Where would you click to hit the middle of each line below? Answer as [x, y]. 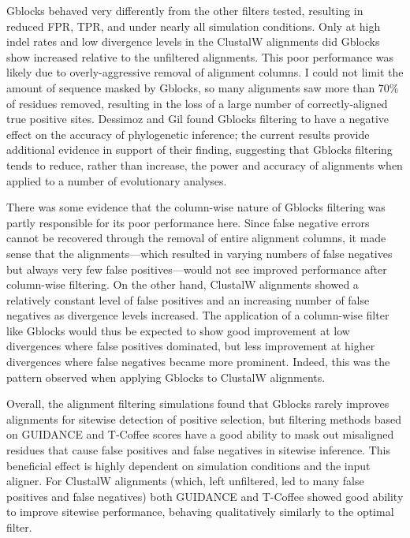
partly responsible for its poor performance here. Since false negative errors [188, 222]
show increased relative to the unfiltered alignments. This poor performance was [200, 56]
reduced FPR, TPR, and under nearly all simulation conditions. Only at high [194, 26]
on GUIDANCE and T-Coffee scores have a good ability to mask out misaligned [200, 434]
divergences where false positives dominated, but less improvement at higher [191, 346]
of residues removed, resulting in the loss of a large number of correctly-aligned [197, 103]
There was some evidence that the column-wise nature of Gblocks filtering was [196, 207]
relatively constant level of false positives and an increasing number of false [188, 299]
